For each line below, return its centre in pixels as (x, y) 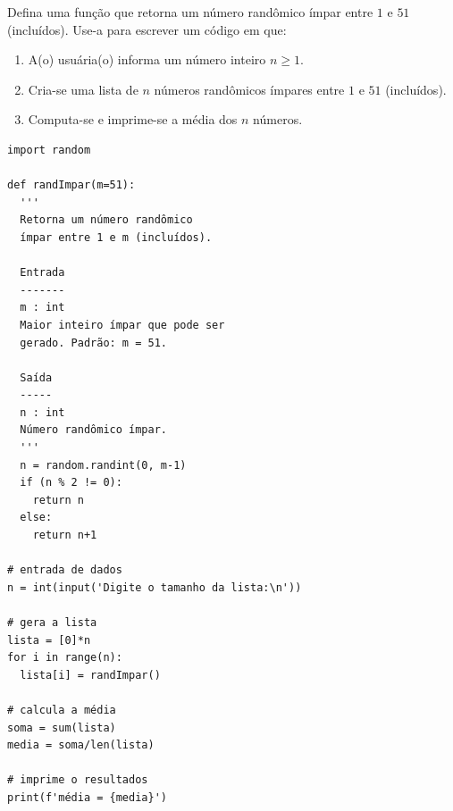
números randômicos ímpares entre (249, 89)
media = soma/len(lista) (81, 745)
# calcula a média (62, 710)
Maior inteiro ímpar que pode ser (122, 325)
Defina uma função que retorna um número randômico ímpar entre (190, 12)
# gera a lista (52, 623)
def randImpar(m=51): (71, 185)
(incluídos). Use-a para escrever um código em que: (147, 29)
